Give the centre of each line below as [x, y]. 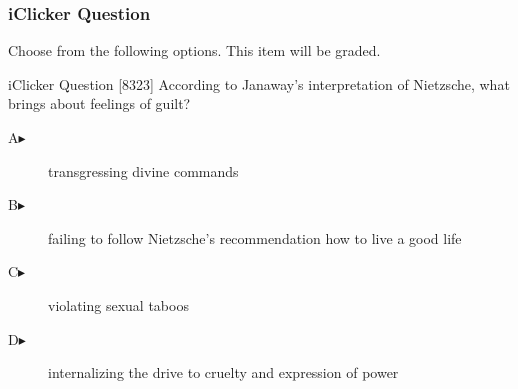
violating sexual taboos [118, 304]
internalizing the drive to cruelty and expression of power [223, 372]
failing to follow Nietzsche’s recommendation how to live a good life [255, 237]
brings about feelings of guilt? [99, 103]
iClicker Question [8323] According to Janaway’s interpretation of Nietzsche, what [259, 83]
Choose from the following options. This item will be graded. [194, 50]
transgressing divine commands [143, 170]
